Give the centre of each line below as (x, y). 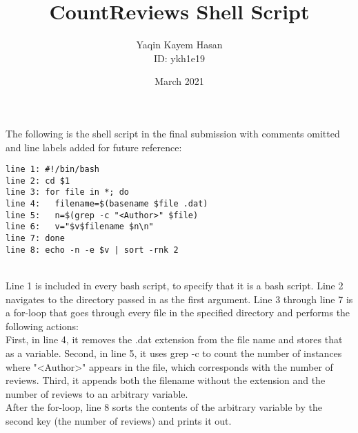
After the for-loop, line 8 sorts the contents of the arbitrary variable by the (164, 407)
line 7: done (35, 239)
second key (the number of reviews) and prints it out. (119, 420)
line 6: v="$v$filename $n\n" (80, 227)
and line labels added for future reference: (94, 147)
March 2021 (179, 81)
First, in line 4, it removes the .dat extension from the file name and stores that (174, 339)
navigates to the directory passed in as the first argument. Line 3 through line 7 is (179, 299)
